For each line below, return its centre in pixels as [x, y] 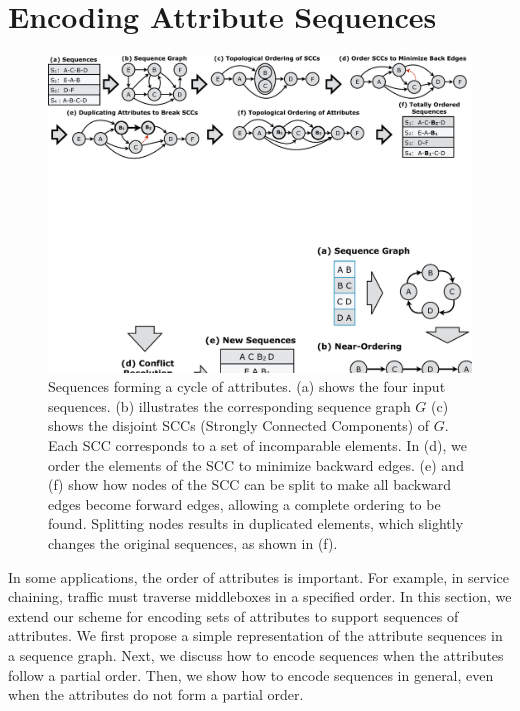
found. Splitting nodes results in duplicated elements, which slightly [256, 523]
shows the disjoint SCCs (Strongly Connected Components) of [239, 425]
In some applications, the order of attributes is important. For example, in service [258, 576]
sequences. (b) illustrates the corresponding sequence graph [229, 405]
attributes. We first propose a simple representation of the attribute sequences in [255, 635]
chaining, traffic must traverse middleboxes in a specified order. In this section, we [260, 596]
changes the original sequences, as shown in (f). [193, 543]
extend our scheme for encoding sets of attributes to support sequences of [233, 615]
